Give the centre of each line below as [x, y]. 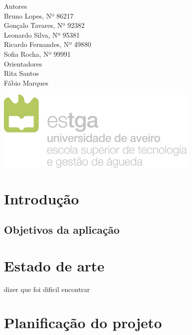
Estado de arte [54, 265]
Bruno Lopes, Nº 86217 [39, 15]
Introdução [41, 198]
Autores [16, 6]
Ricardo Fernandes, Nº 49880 [48, 44]
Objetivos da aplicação [62, 230]
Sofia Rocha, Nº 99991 [38, 54]
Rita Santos [21, 73]
